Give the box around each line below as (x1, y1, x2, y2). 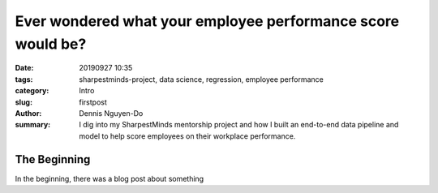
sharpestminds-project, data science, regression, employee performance (79, 74, 324, 84)
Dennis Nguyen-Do (79, 108, 144, 118)
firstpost (79, 97, 107, 107)
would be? (15, 35, 87, 53)
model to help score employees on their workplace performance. (79, 131, 296, 141)
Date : (15, 63, 34, 73)
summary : (15, 120, 51, 130)
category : (15, 86, 49, 96)
